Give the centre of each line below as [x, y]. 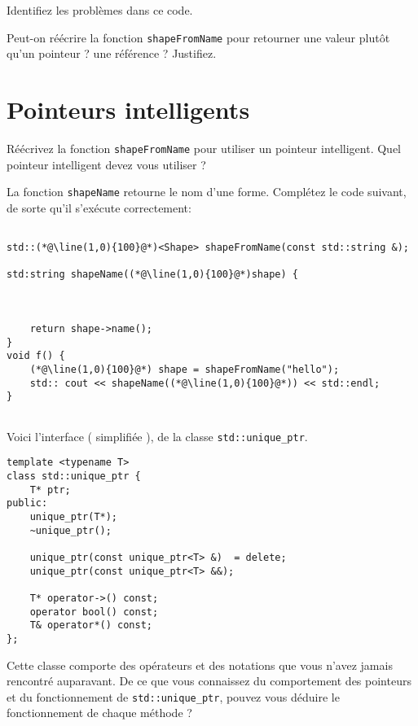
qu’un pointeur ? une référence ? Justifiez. [112, 53]
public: [27, 503]
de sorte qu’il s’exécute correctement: [99, 207]
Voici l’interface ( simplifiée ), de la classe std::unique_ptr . [157, 436]
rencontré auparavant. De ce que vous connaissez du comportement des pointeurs [209, 681]
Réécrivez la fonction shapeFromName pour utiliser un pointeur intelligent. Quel [204, 148]
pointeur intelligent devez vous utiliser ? [106, 164]
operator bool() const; [94, 612]
